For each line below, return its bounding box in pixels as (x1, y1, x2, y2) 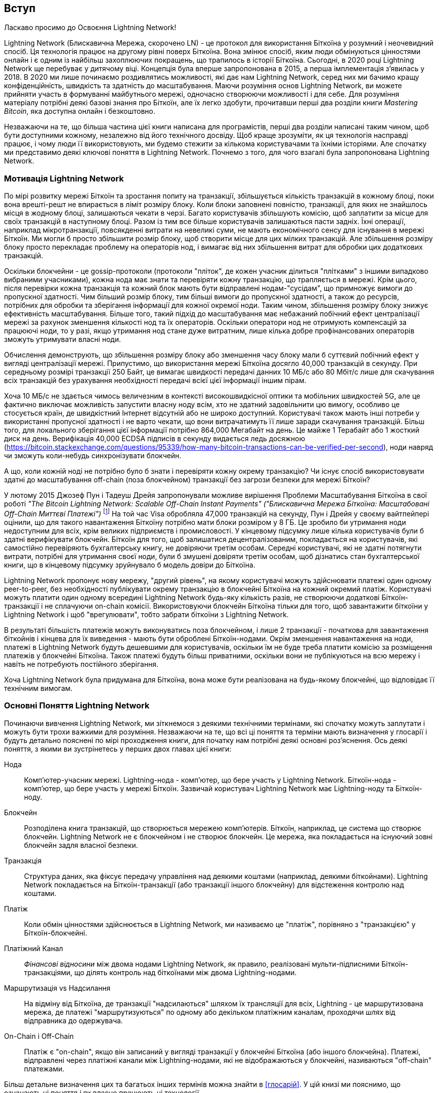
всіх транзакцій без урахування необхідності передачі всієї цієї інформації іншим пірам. (4, 376, 306, 385)
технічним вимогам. (4, 683, 73, 692)
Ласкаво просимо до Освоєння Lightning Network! (4, 23, 176, 32)
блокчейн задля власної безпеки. (24, 840, 138, 849)
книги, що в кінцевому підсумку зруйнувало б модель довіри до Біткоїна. (4, 560, 255, 569)
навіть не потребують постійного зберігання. (4, 659, 159, 668)
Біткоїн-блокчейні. (24, 928, 87, 937)
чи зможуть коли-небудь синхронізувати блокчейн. (4, 451, 181, 460)
